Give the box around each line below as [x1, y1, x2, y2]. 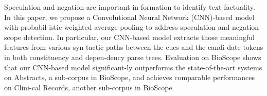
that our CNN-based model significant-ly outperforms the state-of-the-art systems [4, 62, 262, 72]
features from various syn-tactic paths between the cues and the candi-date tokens [4, 42, 263, 52]
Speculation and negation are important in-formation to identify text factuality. [4, 2, 255, 12]
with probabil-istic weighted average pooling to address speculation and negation [4, 22, 259, 32]
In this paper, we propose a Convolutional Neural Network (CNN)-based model [4, 11, 255, 22]
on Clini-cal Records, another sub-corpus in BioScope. [4, 82, 174, 92]
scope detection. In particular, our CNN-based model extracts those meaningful [4, 31, 255, 42]
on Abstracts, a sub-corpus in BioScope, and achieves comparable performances [4, 72, 255, 83]
